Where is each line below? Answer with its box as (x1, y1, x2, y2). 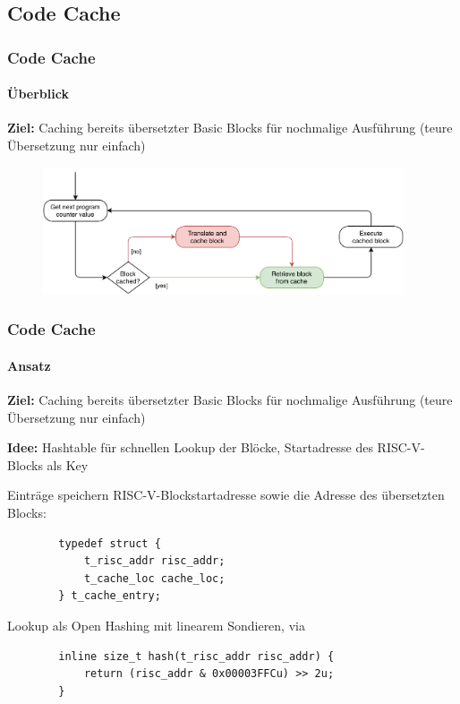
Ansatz (7, 356, 51, 374)
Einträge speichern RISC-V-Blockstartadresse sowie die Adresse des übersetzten (7, 485, 445, 504)
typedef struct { (58, 537, 161, 550)
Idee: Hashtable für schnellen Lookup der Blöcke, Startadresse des (7, 438, 373, 457)
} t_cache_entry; (58, 589, 161, 603)
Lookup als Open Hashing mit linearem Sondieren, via (7, 615, 305, 634)
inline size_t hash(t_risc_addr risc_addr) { (58, 649, 335, 663)
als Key (47, 455, 89, 474)
